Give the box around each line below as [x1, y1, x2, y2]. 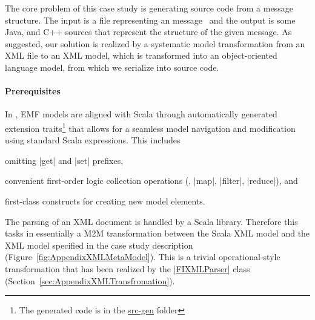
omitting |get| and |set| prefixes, [5, 154, 124, 166]
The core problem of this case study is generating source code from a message [5, 2, 293, 14]
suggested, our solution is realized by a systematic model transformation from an [5, 37, 305, 50]
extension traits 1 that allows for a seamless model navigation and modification [5, 120, 296, 134]
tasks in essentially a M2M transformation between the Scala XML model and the [5, 227, 310, 240]
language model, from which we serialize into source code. [5, 60, 219, 73]
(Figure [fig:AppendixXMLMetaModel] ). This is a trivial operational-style [5, 250, 280, 263]
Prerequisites [5, 85, 61, 97]
